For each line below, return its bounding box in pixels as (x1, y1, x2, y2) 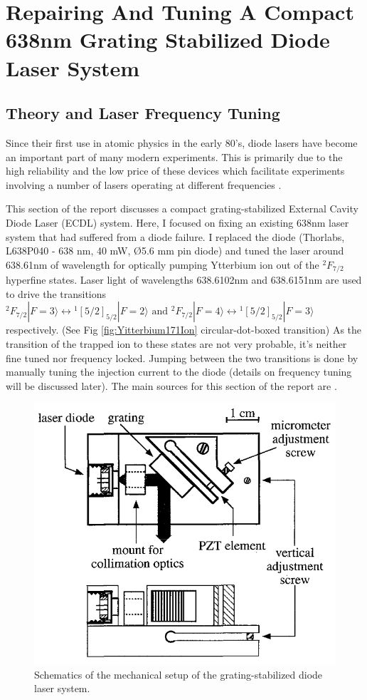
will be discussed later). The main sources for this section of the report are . (6, 378, 337, 393)
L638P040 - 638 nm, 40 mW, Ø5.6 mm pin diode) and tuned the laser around (6, 243, 344, 258)
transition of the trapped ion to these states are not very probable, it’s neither (6, 336, 347, 351)
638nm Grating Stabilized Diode (6, 25, 330, 54)
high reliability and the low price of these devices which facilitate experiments (6, 163, 345, 178)
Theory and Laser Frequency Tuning (6, 102, 280, 124)
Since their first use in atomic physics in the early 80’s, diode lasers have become (6, 135, 358, 150)
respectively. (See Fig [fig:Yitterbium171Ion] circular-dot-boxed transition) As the (6, 322, 362, 337)
